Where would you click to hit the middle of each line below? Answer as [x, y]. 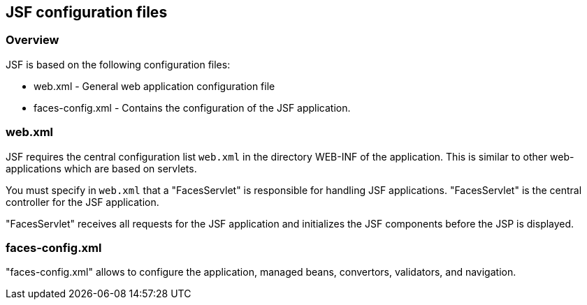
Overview [32, 40]
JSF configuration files [87, 12]
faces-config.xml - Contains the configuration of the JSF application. [192, 107]
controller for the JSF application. [82, 202]
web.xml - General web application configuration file [154, 86]
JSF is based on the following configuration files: [118, 64]
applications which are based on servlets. [101, 168]
